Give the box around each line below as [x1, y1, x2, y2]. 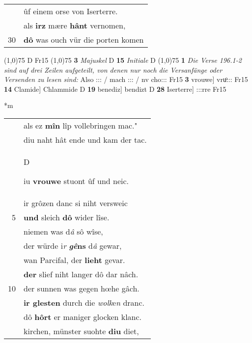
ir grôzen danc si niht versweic [24, 197, 128, 209]
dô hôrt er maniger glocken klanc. [24, 311, 142, 322]
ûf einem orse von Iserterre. [24, 5, 118, 17]
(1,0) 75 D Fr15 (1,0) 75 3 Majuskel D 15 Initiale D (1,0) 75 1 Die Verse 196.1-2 [4, 55, 242, 65]
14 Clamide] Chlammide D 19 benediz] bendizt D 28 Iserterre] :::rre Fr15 [4, 83, 226, 94]
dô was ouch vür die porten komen [24, 34, 144, 45]
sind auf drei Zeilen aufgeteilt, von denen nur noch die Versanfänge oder [4, 64, 223, 75]
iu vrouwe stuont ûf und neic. [24, 175, 129, 186]
